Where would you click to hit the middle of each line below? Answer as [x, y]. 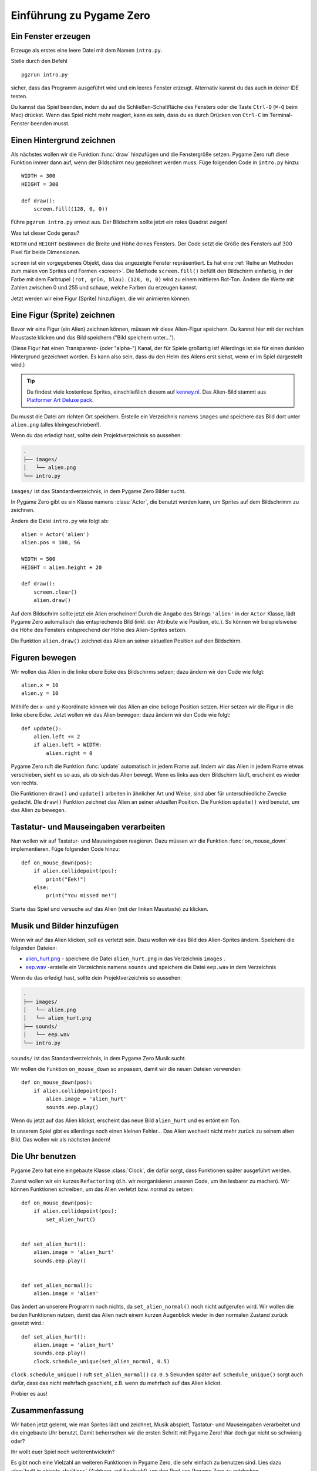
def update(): [41, 728]
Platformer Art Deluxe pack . [60, 400]
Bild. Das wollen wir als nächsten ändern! [61, 1139]
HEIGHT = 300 [40, 184]
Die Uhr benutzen [43, 1156]
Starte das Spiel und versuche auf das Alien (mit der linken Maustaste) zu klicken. [109, 908]
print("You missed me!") [82, 896]
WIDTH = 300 [38, 176]
